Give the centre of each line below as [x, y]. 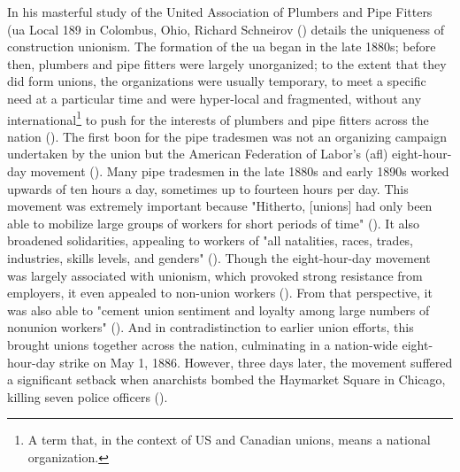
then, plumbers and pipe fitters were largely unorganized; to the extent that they [227, 63]
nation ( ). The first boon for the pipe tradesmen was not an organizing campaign [227, 136]
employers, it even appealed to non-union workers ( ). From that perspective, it [220, 293]
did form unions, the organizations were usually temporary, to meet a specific [217, 81]
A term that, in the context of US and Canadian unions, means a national [229, 440]
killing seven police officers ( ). [88, 396]
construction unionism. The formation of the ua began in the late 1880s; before [222, 46]
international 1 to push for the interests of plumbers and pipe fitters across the [218, 118]
